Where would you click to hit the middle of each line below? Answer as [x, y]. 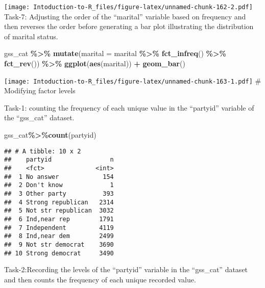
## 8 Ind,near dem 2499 [59, 236]
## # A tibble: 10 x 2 [43, 151]
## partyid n [59, 160]
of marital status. [31, 36]
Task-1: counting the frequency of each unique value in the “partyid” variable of [129, 107]
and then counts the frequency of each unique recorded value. [100, 279]
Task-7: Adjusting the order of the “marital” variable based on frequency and [125, 16]
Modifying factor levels [40, 90]
